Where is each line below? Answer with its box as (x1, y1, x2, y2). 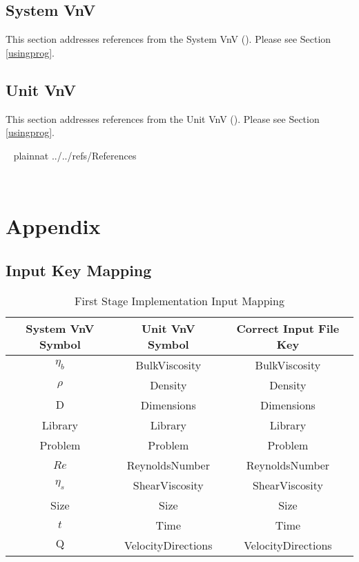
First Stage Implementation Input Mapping (75, 292, 284, 309)
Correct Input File (236, 320, 340, 336)
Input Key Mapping (6, 259, 152, 280)
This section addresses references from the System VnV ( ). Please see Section (6, 32, 331, 46)
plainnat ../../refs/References (13, 148, 137, 162)
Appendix (6, 212, 101, 240)
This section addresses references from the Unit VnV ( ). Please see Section (6, 111, 320, 126)
